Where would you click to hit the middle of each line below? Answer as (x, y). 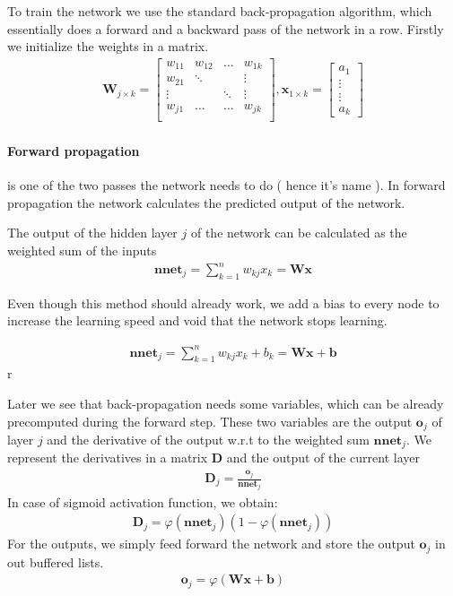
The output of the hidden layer (92, 233)
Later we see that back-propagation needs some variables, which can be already (226, 403)
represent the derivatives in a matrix (108, 458)
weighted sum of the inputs (82, 250)
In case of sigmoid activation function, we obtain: (143, 501)
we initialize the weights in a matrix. (108, 46)
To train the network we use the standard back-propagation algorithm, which (220, 11)
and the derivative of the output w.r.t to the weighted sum (208, 439)
